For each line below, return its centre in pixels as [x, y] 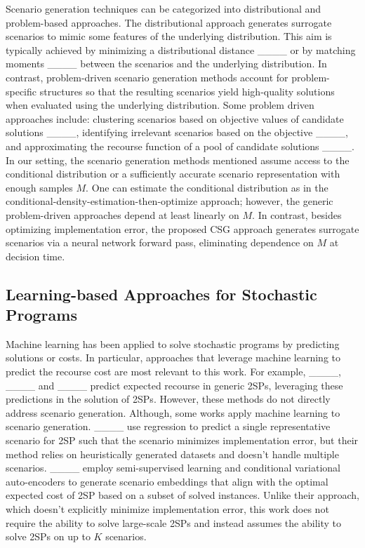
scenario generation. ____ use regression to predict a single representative [168, 426]
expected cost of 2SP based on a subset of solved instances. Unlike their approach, [183, 495]
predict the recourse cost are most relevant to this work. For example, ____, [173, 372]
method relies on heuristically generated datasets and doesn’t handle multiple [172, 454]
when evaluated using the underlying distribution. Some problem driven [160, 105]
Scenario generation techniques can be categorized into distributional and [164, 8]
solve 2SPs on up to [48, 536]
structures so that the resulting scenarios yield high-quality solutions [187, 91]
